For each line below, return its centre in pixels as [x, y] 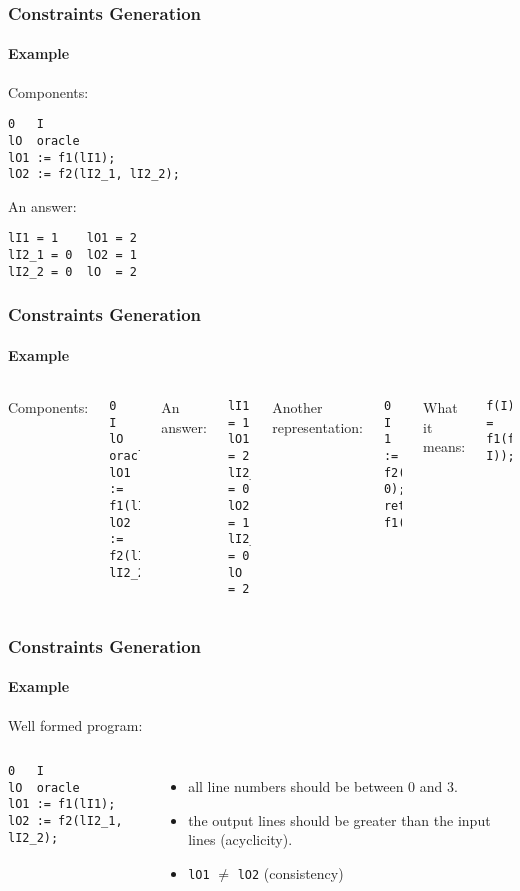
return [405, 506]
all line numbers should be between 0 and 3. [323, 786]
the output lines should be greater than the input [339, 819]
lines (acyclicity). [240, 839]
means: [444, 446]
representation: [317, 426]
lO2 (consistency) [290, 872]
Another [297, 407]
